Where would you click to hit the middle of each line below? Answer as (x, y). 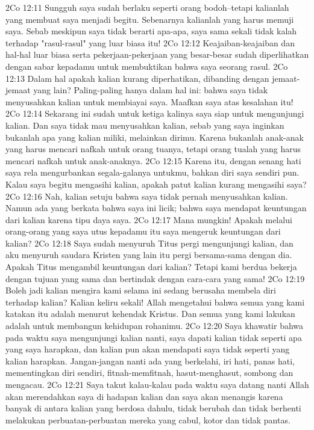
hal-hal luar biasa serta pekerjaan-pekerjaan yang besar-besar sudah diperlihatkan (157, 54)
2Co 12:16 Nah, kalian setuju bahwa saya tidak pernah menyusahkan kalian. (147, 196)
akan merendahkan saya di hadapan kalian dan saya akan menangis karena (144, 396)
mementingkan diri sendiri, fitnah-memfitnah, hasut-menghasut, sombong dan (149, 373)
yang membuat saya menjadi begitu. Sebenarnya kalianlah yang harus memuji (150, 19)
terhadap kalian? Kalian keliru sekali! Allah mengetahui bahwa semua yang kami (155, 302)
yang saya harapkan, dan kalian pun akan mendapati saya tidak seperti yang (148, 349)
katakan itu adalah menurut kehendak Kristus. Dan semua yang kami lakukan (150, 314)
